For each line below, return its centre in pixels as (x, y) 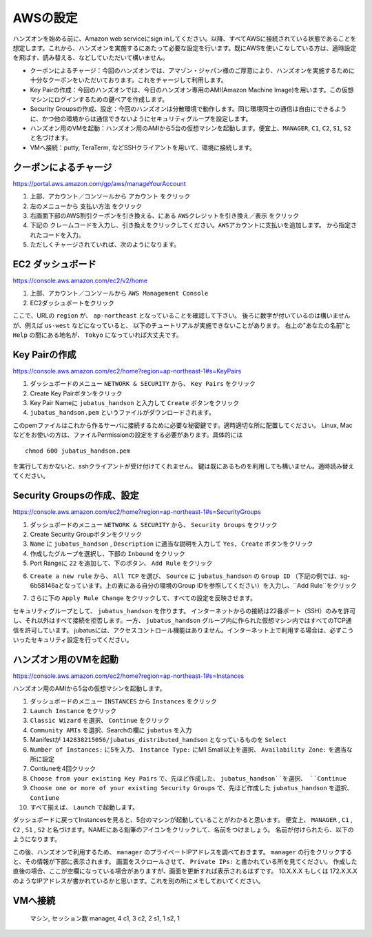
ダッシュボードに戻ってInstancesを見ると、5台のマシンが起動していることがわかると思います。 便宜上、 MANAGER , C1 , (183, 820)
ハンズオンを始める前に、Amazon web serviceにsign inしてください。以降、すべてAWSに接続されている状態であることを (185, 39)
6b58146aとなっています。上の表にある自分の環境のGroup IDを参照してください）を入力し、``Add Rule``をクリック (194, 586)
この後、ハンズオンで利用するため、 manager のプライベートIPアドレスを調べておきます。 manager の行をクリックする (183, 852)
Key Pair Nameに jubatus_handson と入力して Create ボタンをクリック (135, 403)
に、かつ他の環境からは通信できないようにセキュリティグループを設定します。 (141, 119)
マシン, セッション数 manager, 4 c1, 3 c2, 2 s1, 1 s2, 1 (105, 918)
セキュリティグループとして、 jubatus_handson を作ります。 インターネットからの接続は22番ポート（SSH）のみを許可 (184, 610)
